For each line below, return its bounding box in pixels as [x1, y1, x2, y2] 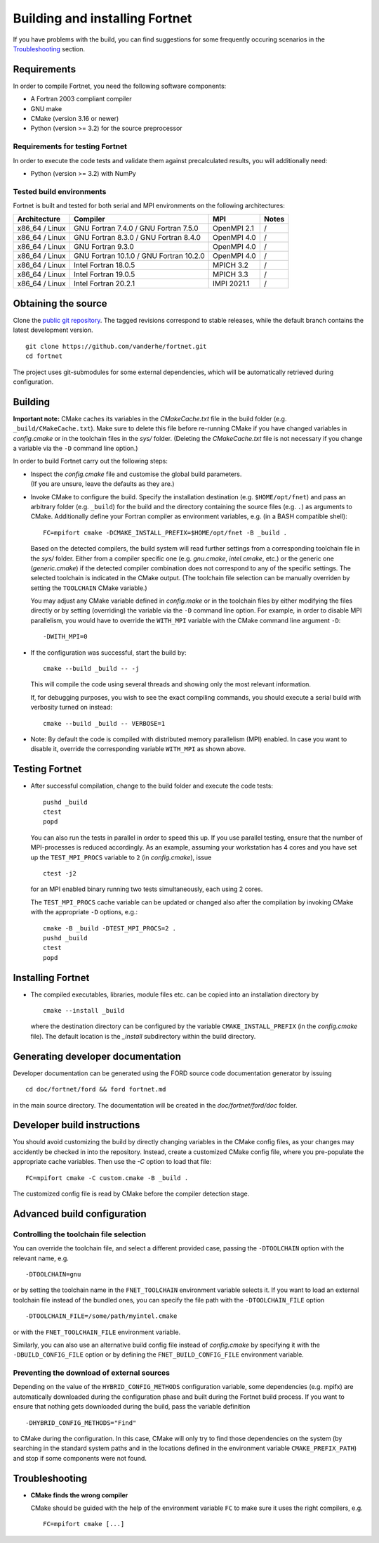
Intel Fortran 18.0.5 [74, 260, 135, 270]
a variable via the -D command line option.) [13, 444, 138, 453]
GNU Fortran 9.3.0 [74, 242, 134, 252]
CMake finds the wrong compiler [30, 1491, 128, 1499]
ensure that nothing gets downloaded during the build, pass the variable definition [13, 1402, 251, 1411]
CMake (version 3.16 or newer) [30, 115, 119, 123]
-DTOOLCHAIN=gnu [25, 1270, 81, 1278]
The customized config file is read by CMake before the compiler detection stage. [13, 1189, 250, 1198]
